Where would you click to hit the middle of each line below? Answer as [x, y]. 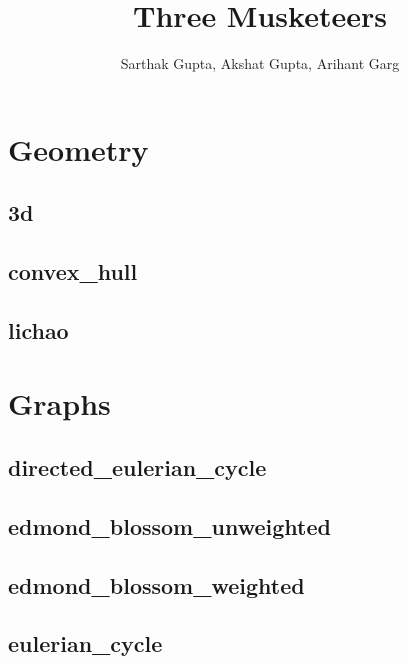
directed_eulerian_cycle [137, 467]
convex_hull [73, 271]
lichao [38, 329]
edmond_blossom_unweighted [169, 525]
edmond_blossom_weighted [156, 584]
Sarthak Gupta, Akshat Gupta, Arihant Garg [260, 63]
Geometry [78, 148]
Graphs [59, 403]
